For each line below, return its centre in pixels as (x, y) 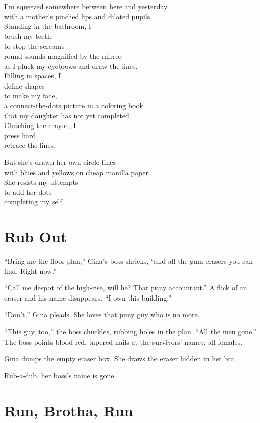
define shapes (24, 85)
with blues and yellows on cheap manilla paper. (77, 172)
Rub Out (36, 237)
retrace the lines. (30, 145)
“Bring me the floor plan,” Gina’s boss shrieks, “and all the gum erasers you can (128, 261)
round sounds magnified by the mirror (63, 55)
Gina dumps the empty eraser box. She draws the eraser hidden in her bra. (120, 358)
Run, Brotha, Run (69, 410)
